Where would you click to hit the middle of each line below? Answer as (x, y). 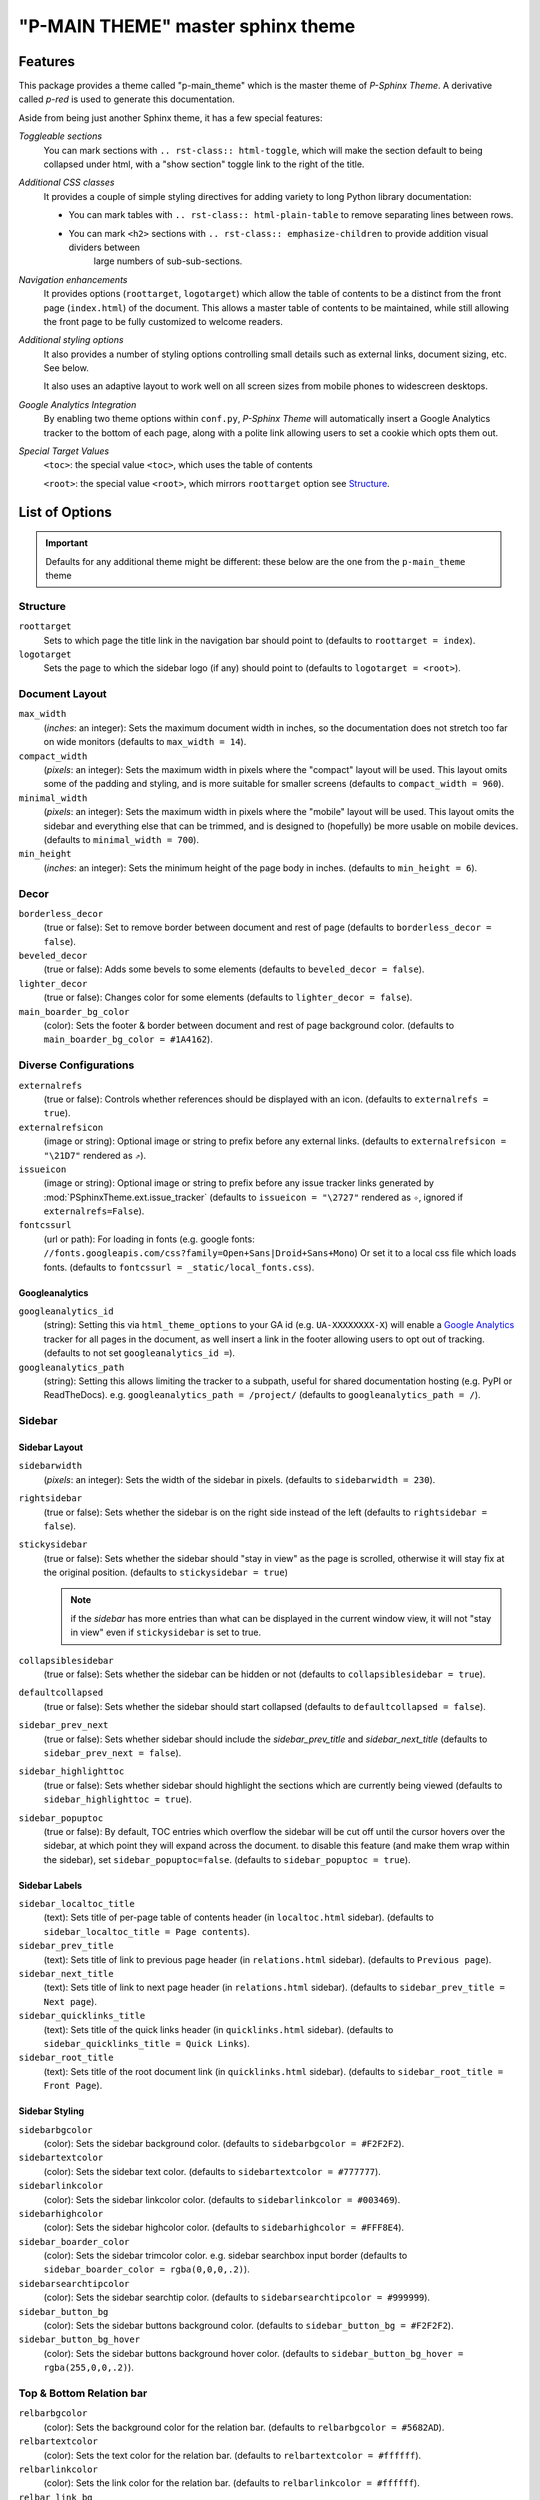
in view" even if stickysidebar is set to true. (166, 1632)
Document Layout (62, 694)
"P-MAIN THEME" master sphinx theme (187, 26)
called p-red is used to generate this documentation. (126, 99)
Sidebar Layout (51, 1447)
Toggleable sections (60, 136)
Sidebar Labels (50, 1885)
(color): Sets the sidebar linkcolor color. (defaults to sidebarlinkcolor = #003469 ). (222, 2199)
